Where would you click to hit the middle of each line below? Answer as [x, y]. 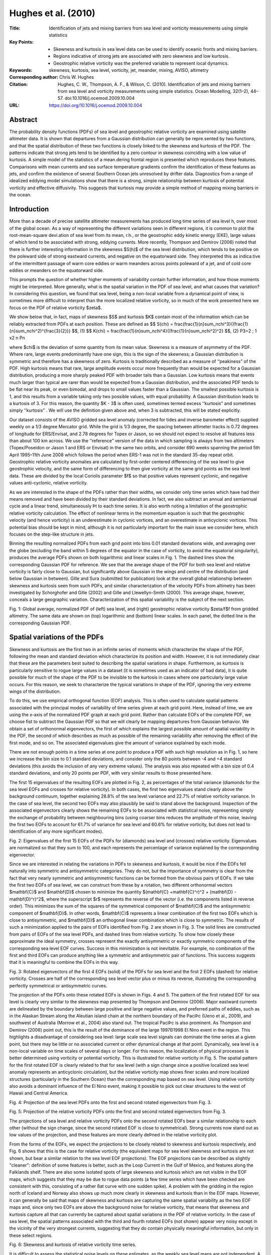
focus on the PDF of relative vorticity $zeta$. [56, 307]
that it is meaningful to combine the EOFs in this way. [64, 962]
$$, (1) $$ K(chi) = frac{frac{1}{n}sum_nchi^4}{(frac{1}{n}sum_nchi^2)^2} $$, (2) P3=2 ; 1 [164, 331]
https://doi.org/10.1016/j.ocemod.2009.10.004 [96, 105]
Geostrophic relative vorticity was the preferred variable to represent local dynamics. [141, 63]
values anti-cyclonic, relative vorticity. [48, 483]
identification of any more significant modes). [56, 831]
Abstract [23, 120]
